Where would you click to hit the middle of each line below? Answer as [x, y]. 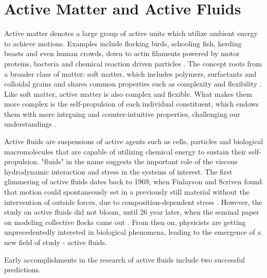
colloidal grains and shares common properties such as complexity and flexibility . [133, 84]
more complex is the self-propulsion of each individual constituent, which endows [132, 104]
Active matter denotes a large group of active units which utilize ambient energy [131, 33]
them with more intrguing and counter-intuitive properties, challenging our [122, 114]
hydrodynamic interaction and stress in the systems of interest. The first [118, 171]
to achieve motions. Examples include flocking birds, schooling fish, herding [123, 43]
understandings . [30, 124]
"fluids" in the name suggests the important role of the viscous [139, 161]
